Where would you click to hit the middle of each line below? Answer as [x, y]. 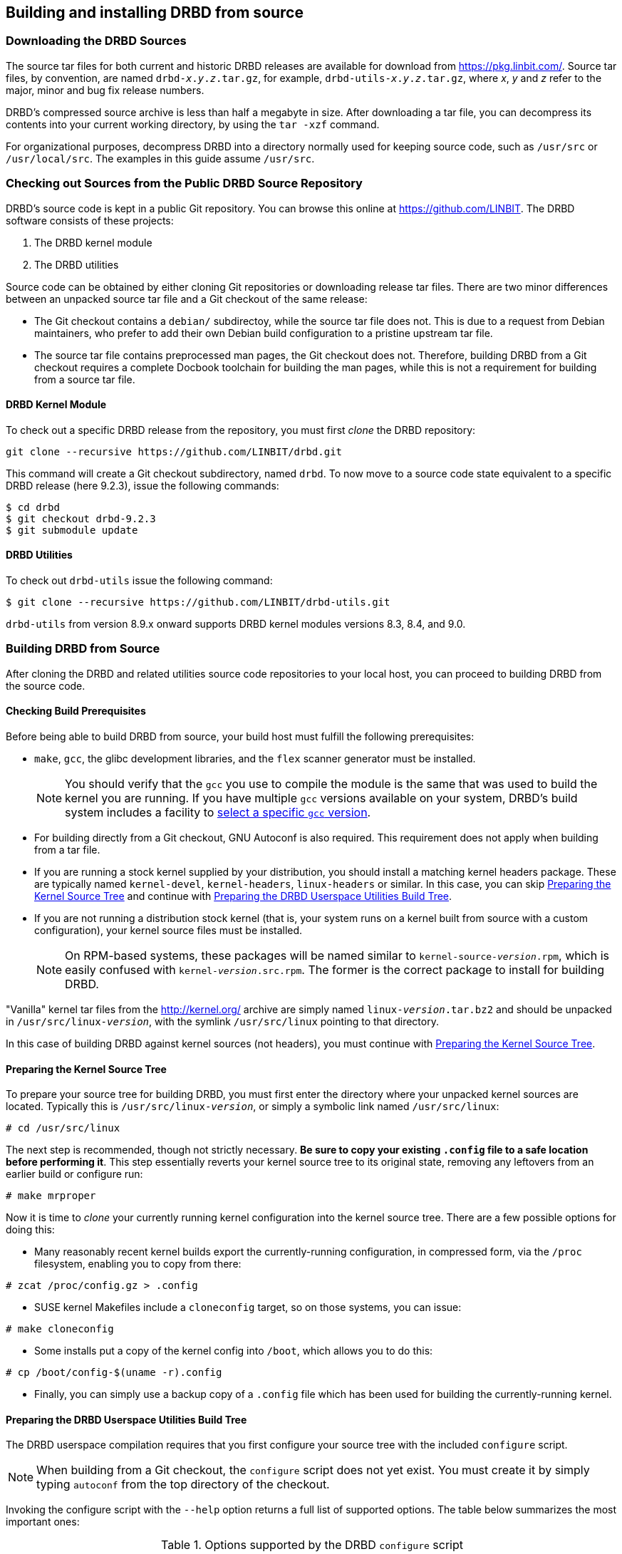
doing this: [30, 1230]
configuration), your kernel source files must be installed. [169, 930]
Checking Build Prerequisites [76, 711]
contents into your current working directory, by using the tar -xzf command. [193, 124]
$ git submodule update [72, 530]
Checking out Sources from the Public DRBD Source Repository [184, 183]
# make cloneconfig [60, 1329]
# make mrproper [51, 1196]
